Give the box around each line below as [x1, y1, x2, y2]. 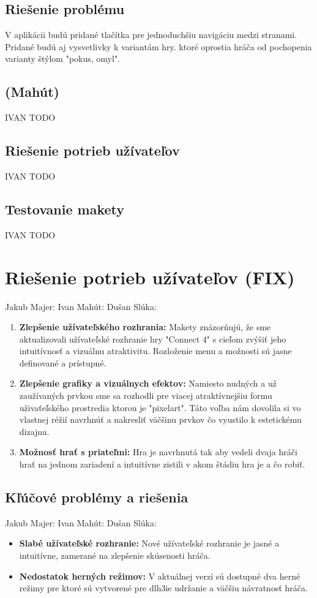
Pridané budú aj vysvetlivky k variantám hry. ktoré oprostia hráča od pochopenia [5, 40, 312, 53]
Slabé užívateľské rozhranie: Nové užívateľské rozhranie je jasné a [19, 537, 280, 550]
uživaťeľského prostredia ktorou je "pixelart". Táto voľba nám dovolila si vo [19, 401, 301, 414]
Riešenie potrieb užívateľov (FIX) [5, 264, 295, 289]
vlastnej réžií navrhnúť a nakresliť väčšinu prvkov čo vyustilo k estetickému [19, 413, 302, 426]
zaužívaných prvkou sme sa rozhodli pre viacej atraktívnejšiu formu [19, 389, 272, 402]
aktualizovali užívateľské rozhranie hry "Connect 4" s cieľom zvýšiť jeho [19, 332, 286, 345]
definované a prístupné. [19, 356, 106, 369]
